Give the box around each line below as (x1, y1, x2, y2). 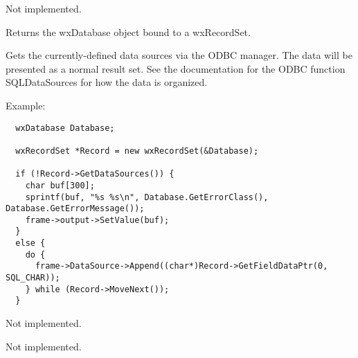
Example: (6, 98, 46, 112)
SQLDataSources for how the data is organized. (6, 75, 208, 89)
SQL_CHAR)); (6, 273, 60, 283)
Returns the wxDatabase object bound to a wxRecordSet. (6, 24, 251, 39)
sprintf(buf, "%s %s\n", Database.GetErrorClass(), (25, 192, 269, 202)
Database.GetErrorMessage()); (6, 204, 145, 214)
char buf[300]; (25, 180, 95, 190)
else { (15, 238, 46, 249)
